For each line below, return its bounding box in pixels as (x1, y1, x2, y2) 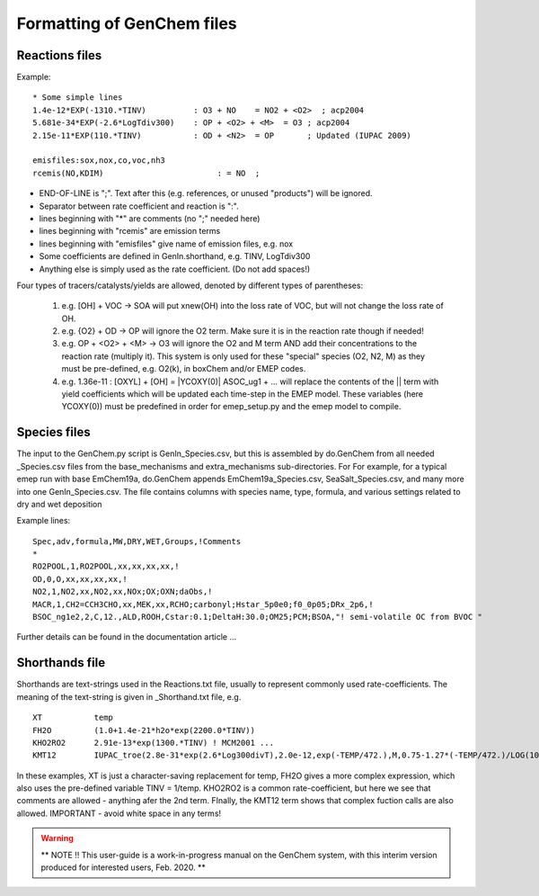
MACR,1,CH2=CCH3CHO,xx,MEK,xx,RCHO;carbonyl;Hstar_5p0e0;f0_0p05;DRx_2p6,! (32, 599, 374, 609)
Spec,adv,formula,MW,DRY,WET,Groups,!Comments (32, 536, 242, 546)
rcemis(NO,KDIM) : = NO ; (32, 167, 261, 178)
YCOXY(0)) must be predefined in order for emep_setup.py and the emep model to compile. (61, 401, 402, 412)
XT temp (32, 712, 114, 723)
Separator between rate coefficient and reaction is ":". (39, 201, 240, 211)
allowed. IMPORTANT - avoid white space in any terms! (16, 808, 222, 819)
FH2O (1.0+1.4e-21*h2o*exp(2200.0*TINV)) (32, 725, 256, 735)
